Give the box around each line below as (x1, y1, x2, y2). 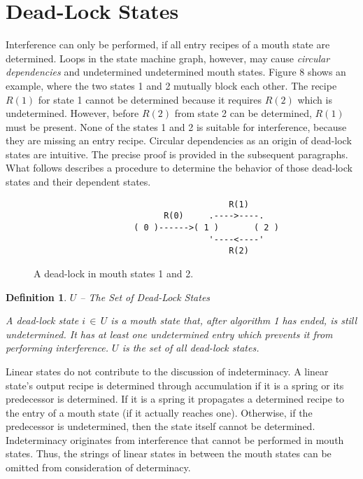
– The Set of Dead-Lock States (80, 289, 211, 304)
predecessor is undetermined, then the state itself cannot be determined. (6, 419, 315, 433)
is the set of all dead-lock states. (122, 340, 259, 355)
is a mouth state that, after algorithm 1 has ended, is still (111, 313, 357, 328)
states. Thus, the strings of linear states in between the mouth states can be (6, 446, 332, 461)
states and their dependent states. (6, 174, 151, 189)
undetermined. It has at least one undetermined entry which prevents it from (6, 326, 333, 341)
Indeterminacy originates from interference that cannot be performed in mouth (6, 432, 344, 447)
